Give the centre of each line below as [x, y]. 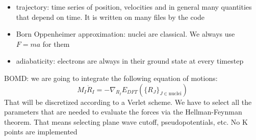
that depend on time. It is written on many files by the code [110, 17]
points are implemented [41, 132]
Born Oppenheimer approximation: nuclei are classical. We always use [125, 34]
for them [56, 44]
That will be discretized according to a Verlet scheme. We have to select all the [128, 102]
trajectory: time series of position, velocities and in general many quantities [134, 7]
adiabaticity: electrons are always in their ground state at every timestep [130, 61]
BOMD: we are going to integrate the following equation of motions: [111, 78]
